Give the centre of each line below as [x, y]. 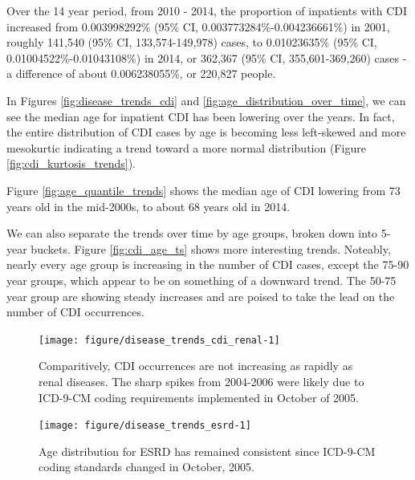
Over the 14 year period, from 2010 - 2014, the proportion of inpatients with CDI [207, 10]
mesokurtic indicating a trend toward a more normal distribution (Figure [186, 147]
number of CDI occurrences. [75, 312]
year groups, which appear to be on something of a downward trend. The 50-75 [201, 280]
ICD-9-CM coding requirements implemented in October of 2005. [199, 397]
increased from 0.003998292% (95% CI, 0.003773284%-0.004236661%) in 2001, [198, 26]
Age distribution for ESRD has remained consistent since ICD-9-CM [207, 451]
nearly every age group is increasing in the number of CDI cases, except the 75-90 [208, 264]
